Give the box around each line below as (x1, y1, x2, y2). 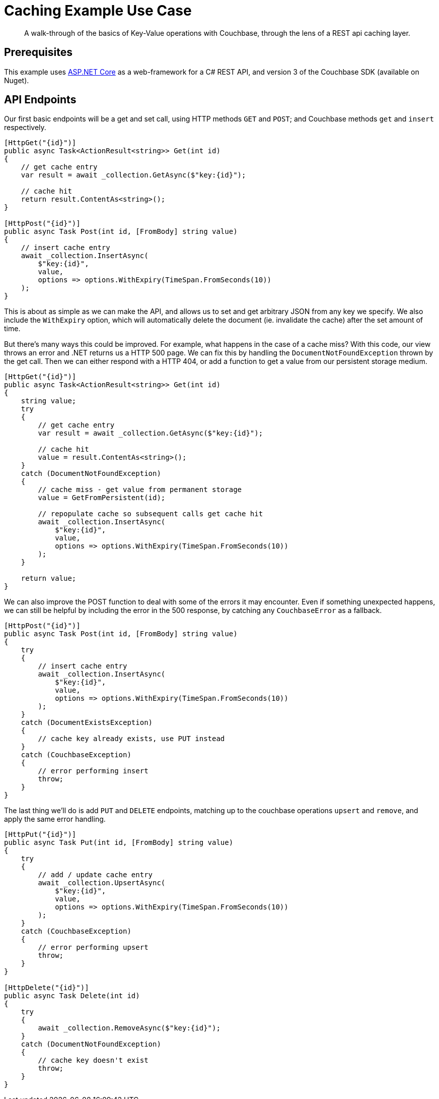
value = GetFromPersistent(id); (38, 494, 166, 502)
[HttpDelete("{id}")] (4, 984, 89, 992)
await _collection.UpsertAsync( (38, 879, 166, 887)
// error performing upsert (38, 943, 149, 952)
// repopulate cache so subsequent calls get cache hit (38, 510, 263, 518)
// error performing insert (38, 767, 149, 775)
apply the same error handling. (4, 815, 106, 824)
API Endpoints (4, 93, 77, 106)
